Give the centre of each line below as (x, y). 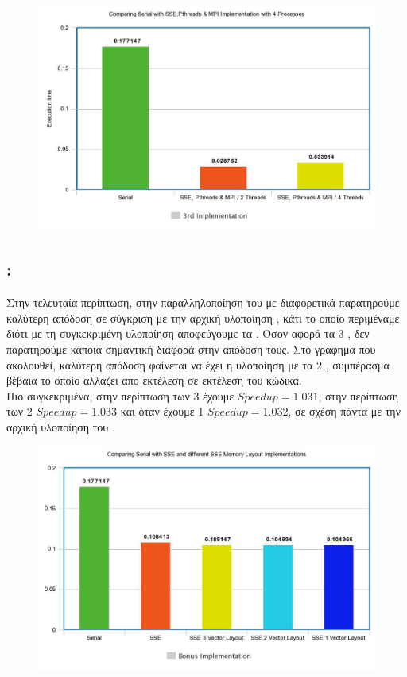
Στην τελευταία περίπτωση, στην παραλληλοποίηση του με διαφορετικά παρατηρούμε (203, 302)
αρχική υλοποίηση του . (61, 426)
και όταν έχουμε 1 (162, 411)
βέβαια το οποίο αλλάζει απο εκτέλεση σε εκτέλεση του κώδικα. (154, 380)
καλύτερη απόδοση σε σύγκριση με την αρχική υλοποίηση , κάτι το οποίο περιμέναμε (203, 317)
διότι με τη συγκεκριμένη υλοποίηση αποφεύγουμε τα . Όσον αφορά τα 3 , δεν (188, 333)
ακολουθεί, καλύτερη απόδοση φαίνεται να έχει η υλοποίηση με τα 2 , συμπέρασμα (198, 364)
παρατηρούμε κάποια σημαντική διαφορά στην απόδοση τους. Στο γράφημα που (191, 348)
